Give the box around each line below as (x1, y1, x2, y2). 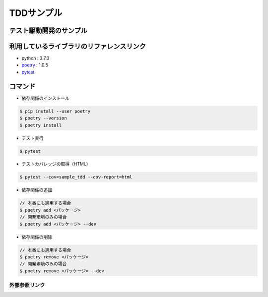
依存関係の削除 (21, 234, 52, 240)
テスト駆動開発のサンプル (9, 26, 88, 35)
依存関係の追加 (21, 187, 52, 193)
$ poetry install (19, 122, 62, 128)
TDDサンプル (9, 7, 63, 18)
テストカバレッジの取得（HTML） (21, 161, 91, 167)
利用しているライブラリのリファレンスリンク (9, 42, 146, 51)
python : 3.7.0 (21, 55, 50, 61)
